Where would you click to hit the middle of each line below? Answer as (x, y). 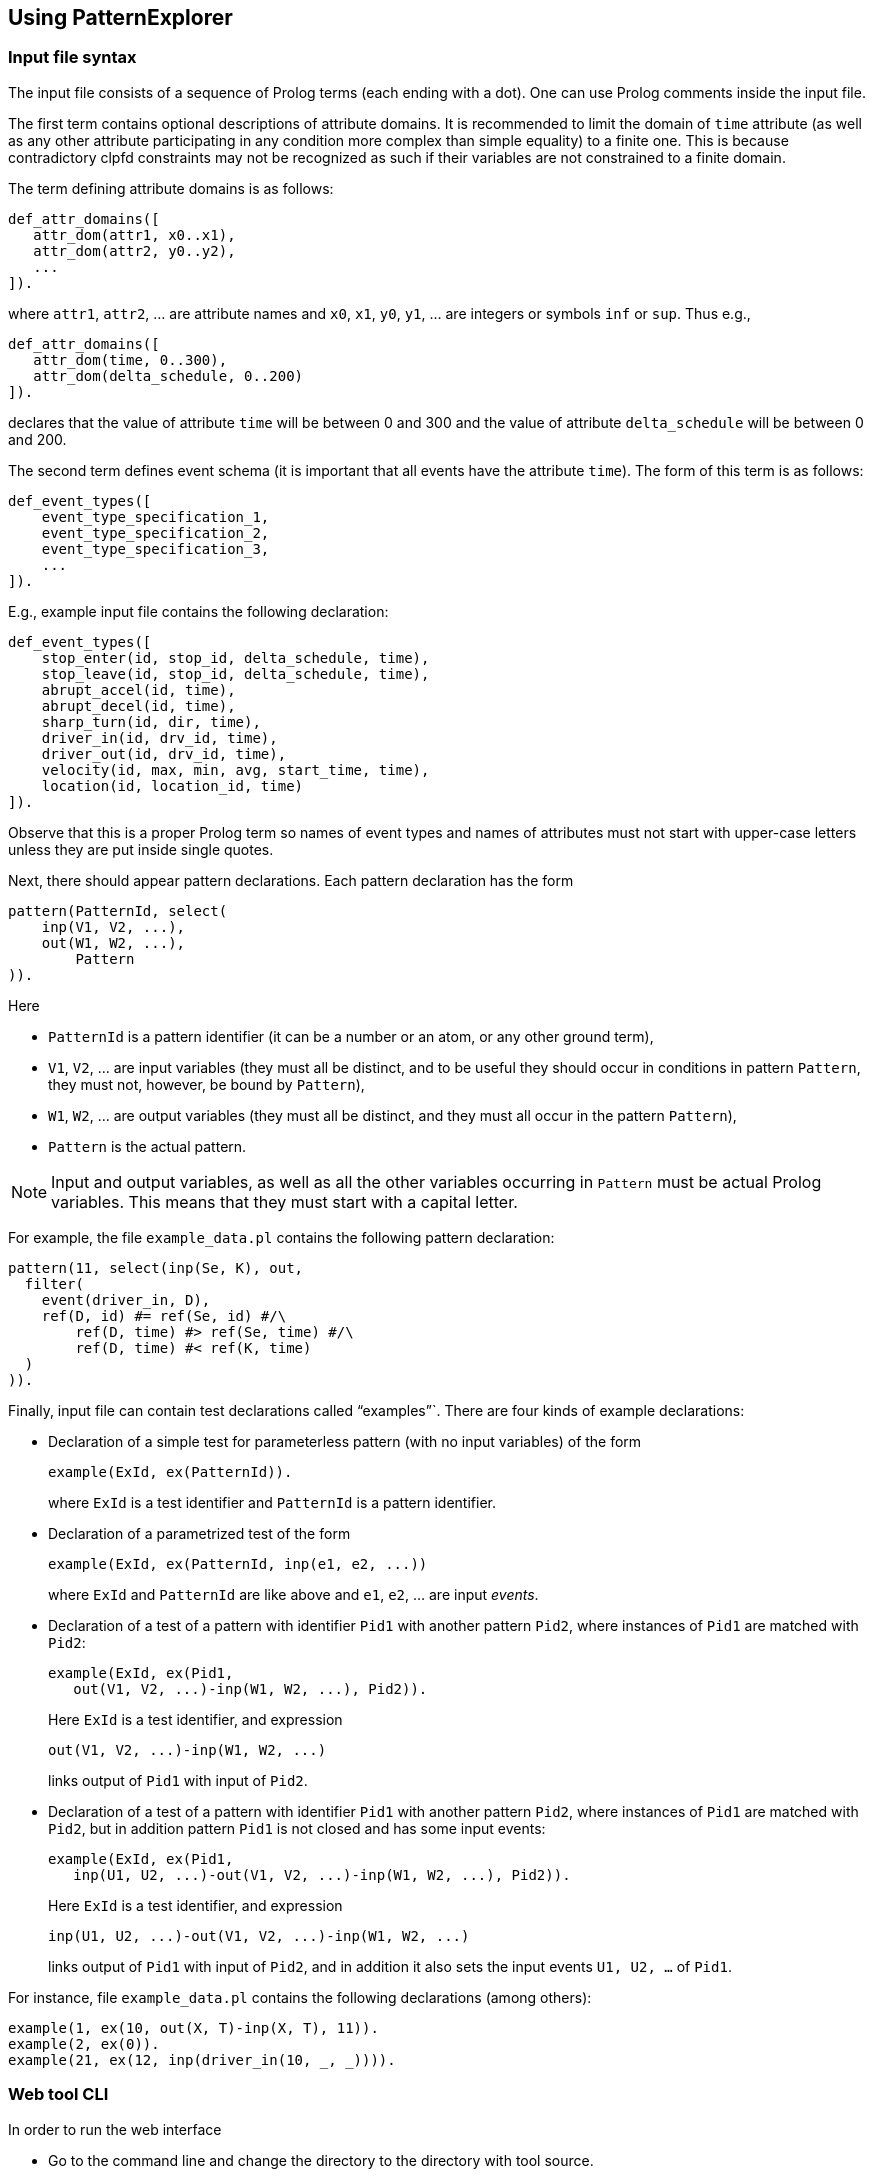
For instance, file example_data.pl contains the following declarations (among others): (300, 1997)
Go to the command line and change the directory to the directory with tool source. (321, 2160)
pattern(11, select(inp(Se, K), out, (156, 1267)
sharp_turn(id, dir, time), (151, 721)
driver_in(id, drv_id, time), (159, 737)
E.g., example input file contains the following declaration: (198, 611)
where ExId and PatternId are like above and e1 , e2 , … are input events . (293, 1594)
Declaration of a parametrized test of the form (199, 1533)
